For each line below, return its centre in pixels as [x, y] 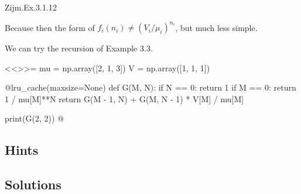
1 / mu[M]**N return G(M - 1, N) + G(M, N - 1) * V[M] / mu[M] [124, 98]
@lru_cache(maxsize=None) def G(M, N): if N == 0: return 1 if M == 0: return [150, 87]
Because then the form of [50, 27]
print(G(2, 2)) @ [34, 118]
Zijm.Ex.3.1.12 [31, 7]
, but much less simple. [216, 27]
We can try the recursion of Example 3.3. [79, 48]
